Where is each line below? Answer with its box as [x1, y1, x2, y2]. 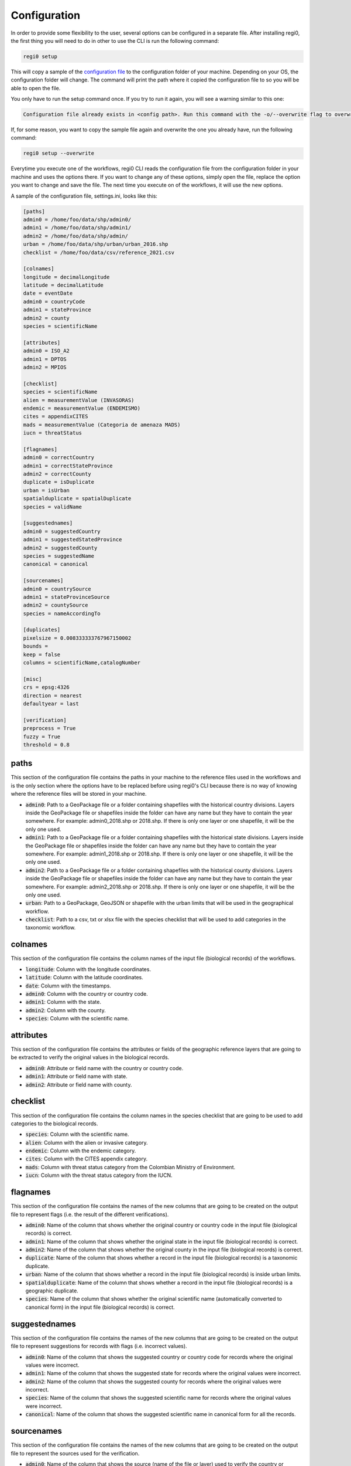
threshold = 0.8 [23, 741, 70, 748]
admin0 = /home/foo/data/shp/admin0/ [23, 216, 132, 223]
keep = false [23, 651, 61, 658]
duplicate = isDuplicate [23, 479, 95, 486]
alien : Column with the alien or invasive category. [25, 1139, 149, 1146]
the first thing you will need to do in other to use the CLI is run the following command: [11, 37, 219, 44]
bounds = [23, 643, 49, 650]
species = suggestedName [23, 552, 95, 559]
